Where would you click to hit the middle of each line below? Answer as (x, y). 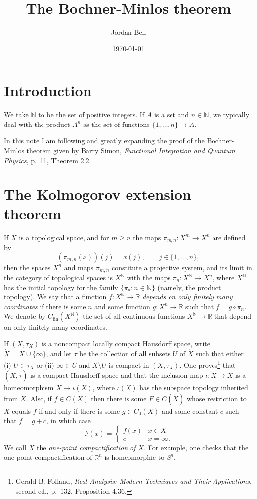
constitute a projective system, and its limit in (182, 267)
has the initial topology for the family (61, 287)
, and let (59, 353)
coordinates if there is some (45, 306)
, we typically (229, 114)
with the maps (149, 277)
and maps (79, 267)
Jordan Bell (128, 32)
